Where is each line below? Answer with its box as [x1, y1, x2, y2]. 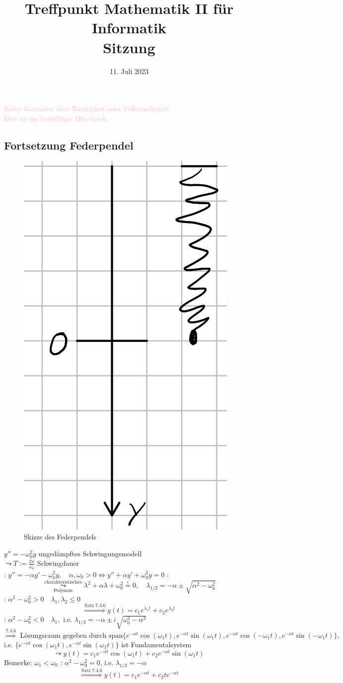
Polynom [54, 588, 73, 593]
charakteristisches [44, 579, 82, 585]
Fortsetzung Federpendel [4, 137, 134, 152]
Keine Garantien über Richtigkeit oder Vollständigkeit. [4, 103, 171, 114]
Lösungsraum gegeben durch [20, 632, 107, 640]
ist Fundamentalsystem [121, 639, 192, 650]
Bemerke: [4, 657, 32, 667]
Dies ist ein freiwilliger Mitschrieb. [4, 113, 109, 123]
